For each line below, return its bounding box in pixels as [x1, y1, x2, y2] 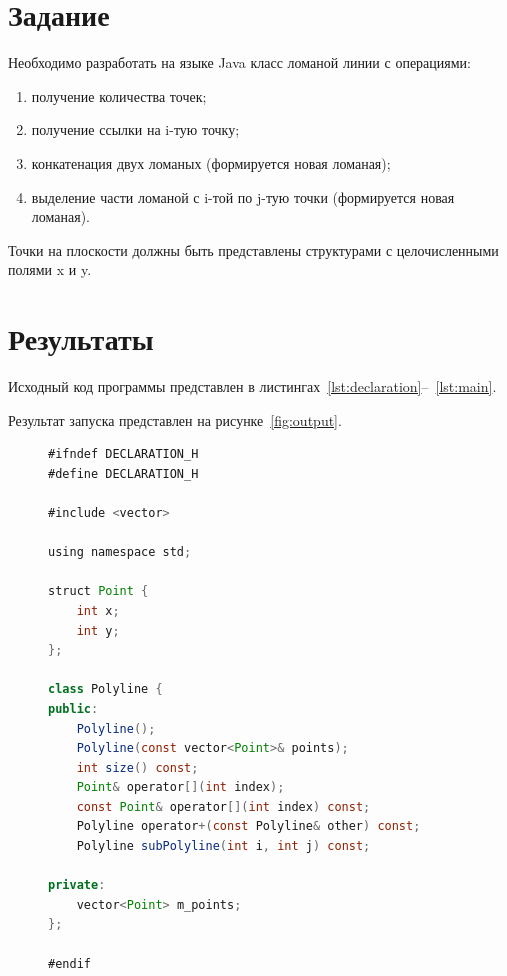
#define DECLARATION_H [48, 466, 199, 481]
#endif [48, 956, 91, 971]
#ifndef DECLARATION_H [48, 447, 199, 462]
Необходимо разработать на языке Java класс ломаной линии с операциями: [8, 52, 471, 73]
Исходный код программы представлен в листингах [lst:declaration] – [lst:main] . [8, 376, 497, 396]
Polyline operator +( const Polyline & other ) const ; [76, 819, 421, 834]
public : [48, 701, 99, 716]
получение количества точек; [31, 85, 207, 106]
